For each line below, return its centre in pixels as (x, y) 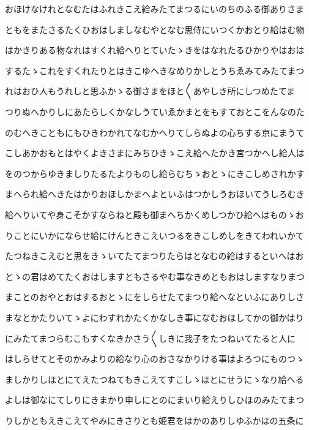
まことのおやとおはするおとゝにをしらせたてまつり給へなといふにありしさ (154, 297)
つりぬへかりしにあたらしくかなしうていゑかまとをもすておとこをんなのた (155, 111)
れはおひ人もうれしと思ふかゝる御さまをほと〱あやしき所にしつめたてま (150, 91)
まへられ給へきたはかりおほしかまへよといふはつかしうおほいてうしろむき (155, 194)
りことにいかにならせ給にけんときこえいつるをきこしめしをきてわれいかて (155, 235)
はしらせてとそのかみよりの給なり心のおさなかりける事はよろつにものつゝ (155, 359)
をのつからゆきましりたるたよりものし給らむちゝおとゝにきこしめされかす (155, 173)
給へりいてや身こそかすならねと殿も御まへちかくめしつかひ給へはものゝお (154, 214)
